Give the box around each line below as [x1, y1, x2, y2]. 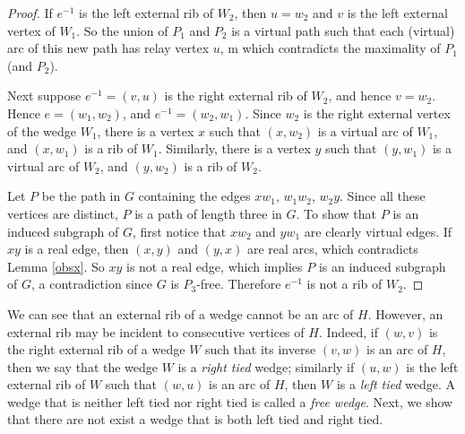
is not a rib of [306, 274, 383, 293]
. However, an [367, 304, 443, 323]
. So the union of [76, 21, 168, 39]
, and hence [328, 86, 392, 105]
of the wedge [7, 121, 76, 140]
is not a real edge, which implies [125, 256, 303, 275]
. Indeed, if [318, 322, 379, 341]
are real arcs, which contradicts [246, 239, 418, 258]
